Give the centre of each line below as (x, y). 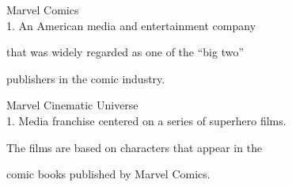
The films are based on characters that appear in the (135, 147)
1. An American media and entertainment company (131, 25)
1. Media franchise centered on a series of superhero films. (146, 120)
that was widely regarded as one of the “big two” (125, 52)
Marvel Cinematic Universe (72, 105)
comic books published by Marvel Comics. (108, 174)
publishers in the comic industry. (86, 78)
